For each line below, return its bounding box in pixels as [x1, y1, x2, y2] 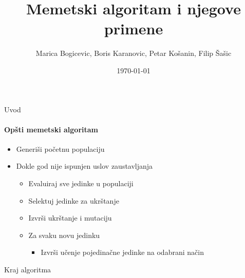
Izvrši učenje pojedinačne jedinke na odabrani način [41, 247, 204, 257]
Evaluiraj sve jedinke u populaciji [28, 178, 134, 189]
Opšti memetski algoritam [4, 124, 98, 134]
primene [104, 18, 163, 39]
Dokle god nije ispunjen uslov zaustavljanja [16, 161, 153, 171]
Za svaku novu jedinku [28, 229, 100, 240]
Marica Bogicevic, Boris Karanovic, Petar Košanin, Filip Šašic [35, 48, 232, 58]
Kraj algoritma [4, 264, 51, 275]
